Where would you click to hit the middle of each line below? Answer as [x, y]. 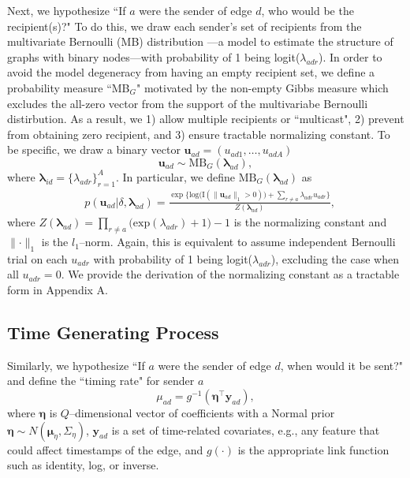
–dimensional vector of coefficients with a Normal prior [202, 413]
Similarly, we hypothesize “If [76, 365]
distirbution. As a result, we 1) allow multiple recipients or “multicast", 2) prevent [206, 119]
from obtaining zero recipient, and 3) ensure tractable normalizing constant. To [199, 134]
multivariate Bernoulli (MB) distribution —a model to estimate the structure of [200, 41]
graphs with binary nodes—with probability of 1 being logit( [154, 56]
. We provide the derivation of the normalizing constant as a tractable [230, 274]
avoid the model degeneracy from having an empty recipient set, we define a [191, 72]
